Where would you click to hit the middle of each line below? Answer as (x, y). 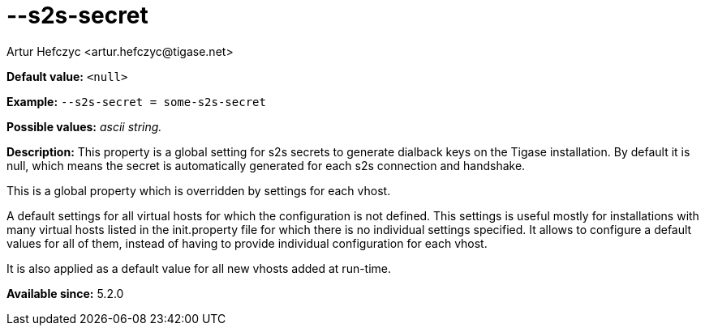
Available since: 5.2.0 (65, 293)
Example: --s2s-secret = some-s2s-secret (136, 101)
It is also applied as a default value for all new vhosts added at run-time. (199, 268)
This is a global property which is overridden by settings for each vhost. (199, 190)
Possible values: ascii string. (84, 126)
